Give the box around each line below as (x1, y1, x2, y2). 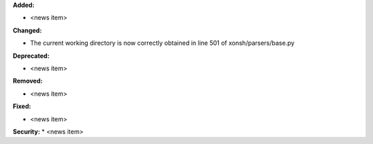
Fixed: (12, 102, 31, 110)
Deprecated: (12, 52, 50, 60)
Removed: (12, 76, 43, 85)
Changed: (12, 26, 42, 34)
